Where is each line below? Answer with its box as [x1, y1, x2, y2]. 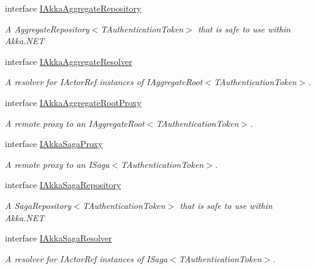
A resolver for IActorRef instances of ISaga [5, 252, 168, 265]
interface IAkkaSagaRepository [5, 178, 121, 191]
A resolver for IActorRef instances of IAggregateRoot [5, 75, 203, 88]
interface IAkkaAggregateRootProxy [5, 96, 142, 108]
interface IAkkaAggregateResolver [5, 55, 132, 67]
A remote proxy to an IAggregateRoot [5, 116, 145, 129]
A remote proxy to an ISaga [5, 157, 110, 170]
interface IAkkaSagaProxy [5, 137, 103, 150]
